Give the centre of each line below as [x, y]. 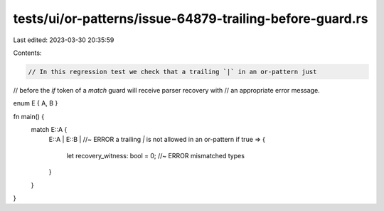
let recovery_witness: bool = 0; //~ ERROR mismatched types [156, 155]
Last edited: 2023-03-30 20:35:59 [64, 40]
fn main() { [29, 116]
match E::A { [49, 130]
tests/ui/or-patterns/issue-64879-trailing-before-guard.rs [191, 19]
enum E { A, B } [36, 103]
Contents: [27, 53]
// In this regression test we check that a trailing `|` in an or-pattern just [172, 72]
